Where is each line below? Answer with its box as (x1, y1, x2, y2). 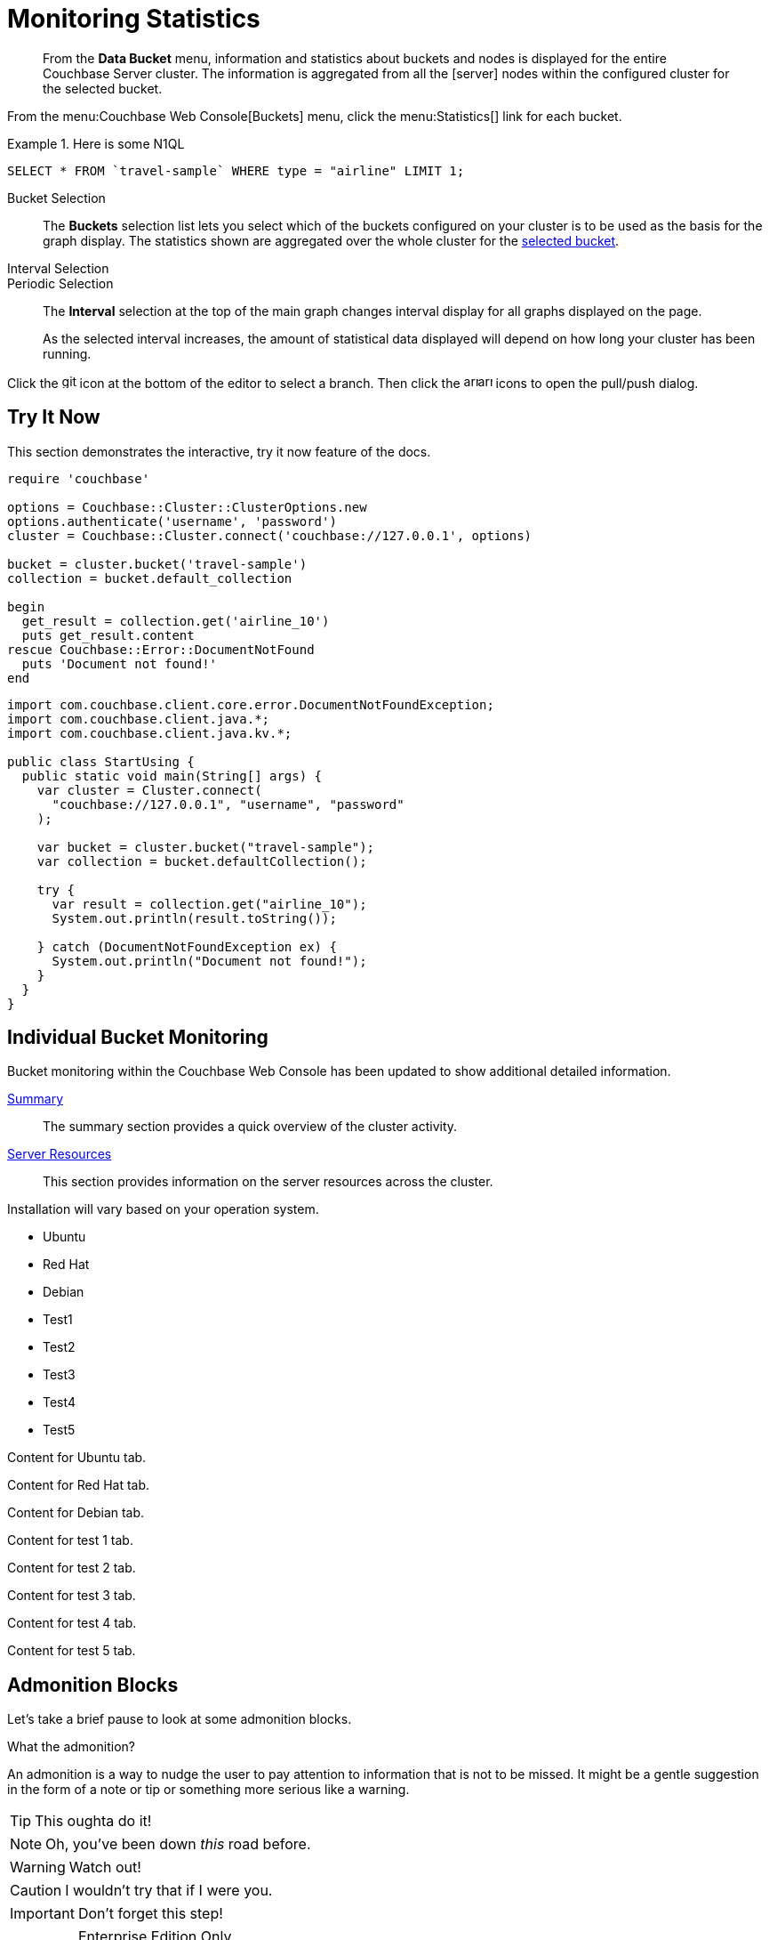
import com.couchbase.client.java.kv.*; (7, 725, 292, 740)
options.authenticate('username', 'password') (7, 513, 337, 529)
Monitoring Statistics (7, 4, 260, 34)
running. (43, 345, 92, 361)
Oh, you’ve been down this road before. (45, 1835, 311, 1854)
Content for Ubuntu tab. (7, 1450, 147, 1466)
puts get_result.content (21, 627, 195, 643)
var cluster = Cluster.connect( (36, 782, 262, 797)
